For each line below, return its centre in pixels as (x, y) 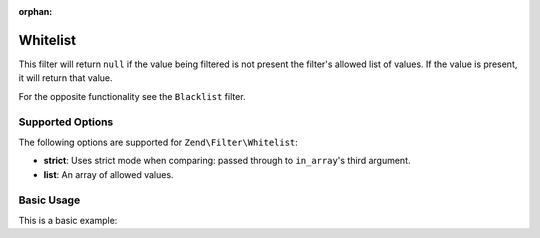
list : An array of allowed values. (108, 174)
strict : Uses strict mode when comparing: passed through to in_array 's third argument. (227, 161)
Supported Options (66, 122)
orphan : (35, 11)
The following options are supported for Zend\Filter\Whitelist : (158, 142)
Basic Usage (49, 200)
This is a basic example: (68, 220)
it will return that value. (65, 78)
